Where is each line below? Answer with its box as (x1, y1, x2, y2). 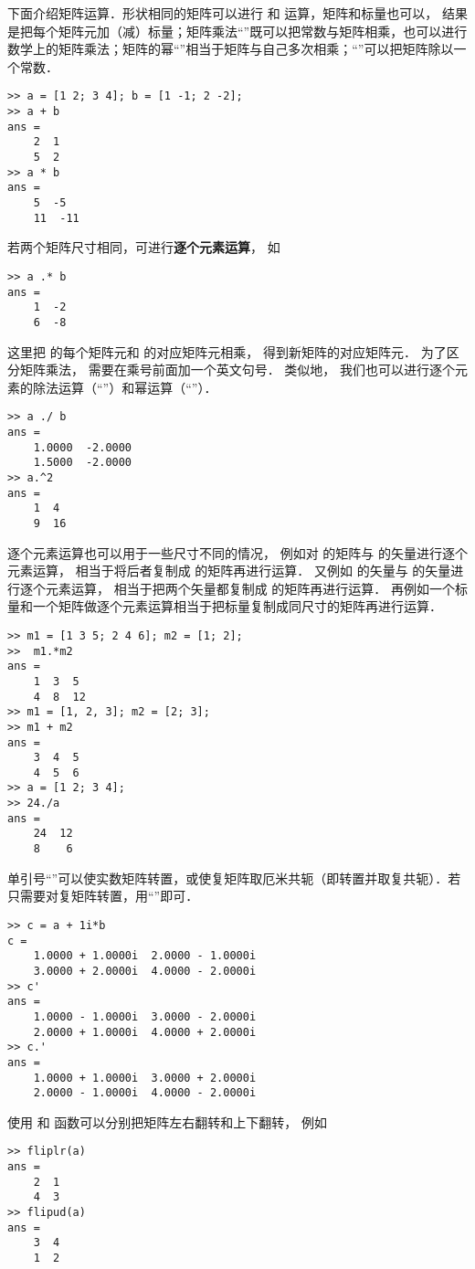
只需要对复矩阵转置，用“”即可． (7, 886, 199, 905)
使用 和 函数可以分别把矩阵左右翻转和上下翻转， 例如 (7, 1112, 327, 1131)
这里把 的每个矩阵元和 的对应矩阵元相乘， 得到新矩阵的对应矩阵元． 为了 (7, 342, 447, 361)
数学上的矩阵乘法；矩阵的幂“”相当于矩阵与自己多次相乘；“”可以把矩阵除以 (7, 39, 454, 58)
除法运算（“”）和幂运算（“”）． (32, 377, 217, 397)
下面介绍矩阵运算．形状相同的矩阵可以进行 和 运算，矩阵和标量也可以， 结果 (7, 4, 468, 22)
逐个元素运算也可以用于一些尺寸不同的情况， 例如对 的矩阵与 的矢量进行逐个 (7, 543, 468, 562)
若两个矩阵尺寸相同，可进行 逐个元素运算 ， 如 (7, 238, 280, 257)
